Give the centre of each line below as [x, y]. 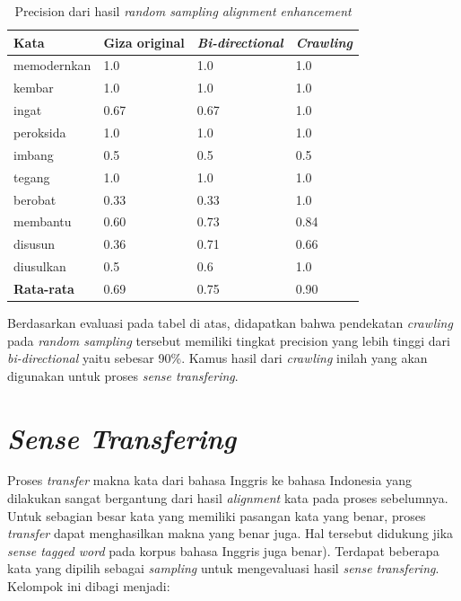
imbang [34, 154]
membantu [43, 221]
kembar [34, 88]
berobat [35, 199]
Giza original [144, 42]
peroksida [40, 132]
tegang [32, 177]
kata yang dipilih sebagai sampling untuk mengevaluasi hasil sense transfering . [223, 568]
